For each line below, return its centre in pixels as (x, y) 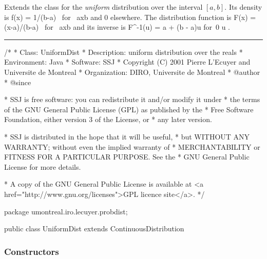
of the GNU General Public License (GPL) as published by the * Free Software (129, 109)
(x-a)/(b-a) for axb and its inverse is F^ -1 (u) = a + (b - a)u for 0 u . (117, 27)
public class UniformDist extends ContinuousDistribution (94, 228)
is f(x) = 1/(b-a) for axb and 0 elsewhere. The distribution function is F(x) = (130, 17)
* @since (18, 82)
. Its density (243, 7)
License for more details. (43, 166)
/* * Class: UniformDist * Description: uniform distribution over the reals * (123, 52)
